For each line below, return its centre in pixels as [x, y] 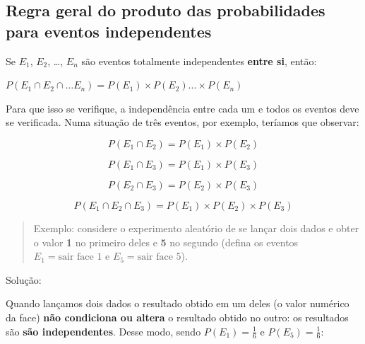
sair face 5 [159, 257]
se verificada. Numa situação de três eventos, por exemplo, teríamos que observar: [182, 122]
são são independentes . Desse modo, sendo [103, 331]
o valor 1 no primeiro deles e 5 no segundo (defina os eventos [166, 242]
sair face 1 [80, 257]
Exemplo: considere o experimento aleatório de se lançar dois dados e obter [196, 228]
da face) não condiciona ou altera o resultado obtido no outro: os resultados [177, 317]
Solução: [24, 279]
